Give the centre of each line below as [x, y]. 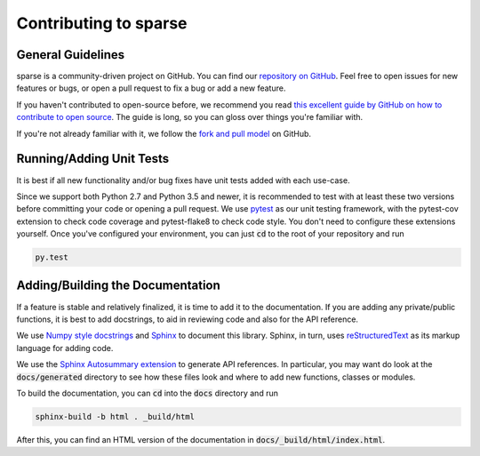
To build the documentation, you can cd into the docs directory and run [148, 393]
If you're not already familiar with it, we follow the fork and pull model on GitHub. [164, 133]
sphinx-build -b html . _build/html [115, 416]
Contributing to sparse [102, 23]
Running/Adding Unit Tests [93, 159]
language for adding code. [65, 348]
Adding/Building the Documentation [119, 286]
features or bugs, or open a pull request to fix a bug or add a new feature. [151, 88]
